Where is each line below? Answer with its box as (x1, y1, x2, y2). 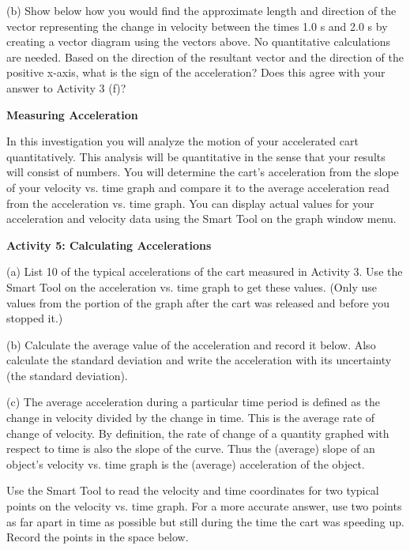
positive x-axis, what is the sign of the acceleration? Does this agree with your (6, 64, 386, 81)
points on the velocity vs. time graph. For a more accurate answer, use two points (6, 498, 402, 514)
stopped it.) (6, 310, 63, 326)
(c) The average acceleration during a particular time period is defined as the (6, 394, 380, 410)
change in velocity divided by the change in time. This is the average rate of (6, 409, 375, 426)
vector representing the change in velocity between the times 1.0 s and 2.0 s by (6, 17, 388, 34)
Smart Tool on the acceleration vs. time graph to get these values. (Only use (6, 278, 377, 295)
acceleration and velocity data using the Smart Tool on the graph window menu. (6, 210, 397, 227)
